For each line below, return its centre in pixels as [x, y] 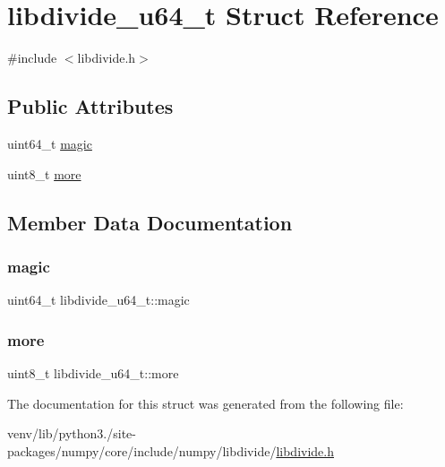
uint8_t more [44, 173]
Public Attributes [90, 106]
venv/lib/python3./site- [72, 433]
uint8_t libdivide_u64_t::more [93, 372]
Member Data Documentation [150, 222]
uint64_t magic [50, 143]
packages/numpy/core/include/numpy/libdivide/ [142, 450]
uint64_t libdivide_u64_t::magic [98, 300]
